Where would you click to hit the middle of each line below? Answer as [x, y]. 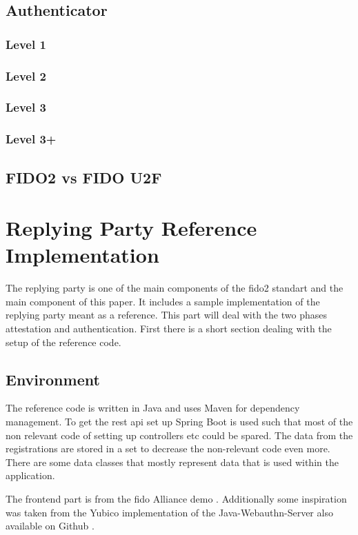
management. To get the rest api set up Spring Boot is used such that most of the [179, 422]
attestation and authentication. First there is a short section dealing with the [169, 329]
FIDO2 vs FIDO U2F [84, 177]
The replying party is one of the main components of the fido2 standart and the [175, 288]
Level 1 [26, 44]
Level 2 [26, 75]
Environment [53, 379]
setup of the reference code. [63, 342]
